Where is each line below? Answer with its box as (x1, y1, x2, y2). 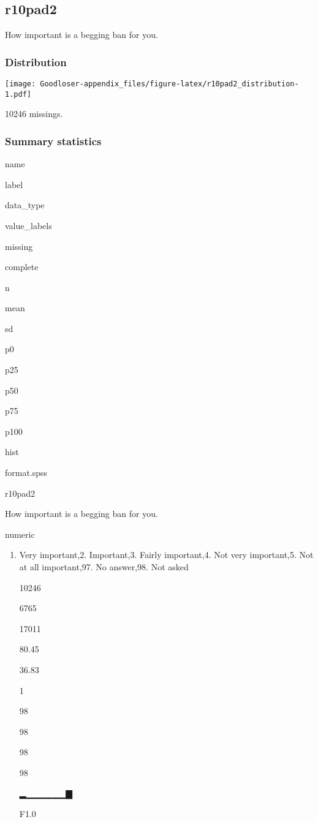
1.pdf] (5, 89, 31, 99)
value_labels (5, 219, 52, 232)
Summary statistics (5, 133, 102, 148)
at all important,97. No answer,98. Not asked (19, 560, 189, 573)
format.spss (5, 466, 48, 479)
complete (5, 260, 39, 273)
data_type (5, 198, 45, 211)
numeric (5, 527, 35, 540)
